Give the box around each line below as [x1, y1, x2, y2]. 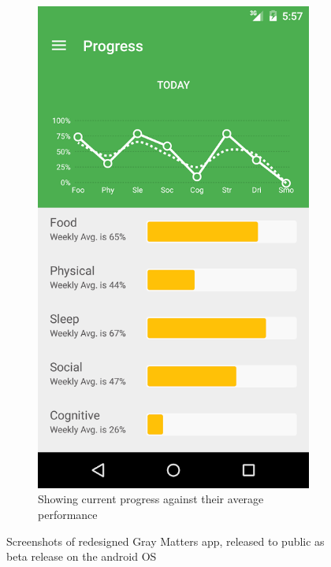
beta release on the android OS [6, 548, 157, 565]
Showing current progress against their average [38, 491, 264, 507]
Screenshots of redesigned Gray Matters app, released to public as [6, 532, 325, 549]
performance [38, 506, 98, 523]
